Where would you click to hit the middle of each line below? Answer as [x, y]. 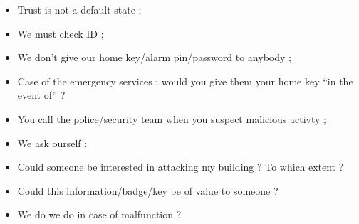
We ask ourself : [52, 143]
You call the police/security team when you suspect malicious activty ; [172, 118]
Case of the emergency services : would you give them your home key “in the [185, 81]
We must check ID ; [61, 33]
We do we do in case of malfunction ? [99, 214]
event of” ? [41, 95]
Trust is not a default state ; [79, 9]
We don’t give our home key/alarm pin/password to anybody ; [154, 57]
